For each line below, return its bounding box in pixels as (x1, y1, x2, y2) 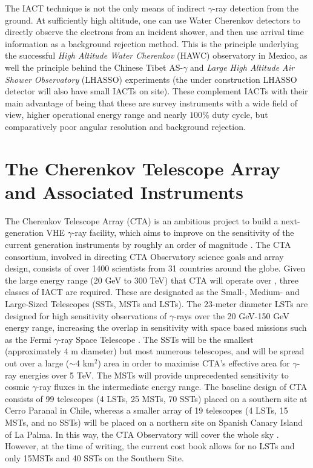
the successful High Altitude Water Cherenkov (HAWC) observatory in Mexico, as (5, 49, 308, 62)
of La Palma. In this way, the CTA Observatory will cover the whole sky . (5, 427, 279, 440)
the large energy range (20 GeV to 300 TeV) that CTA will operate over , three (5, 273, 298, 286)
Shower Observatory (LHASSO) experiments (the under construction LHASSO (5, 73, 297, 85)
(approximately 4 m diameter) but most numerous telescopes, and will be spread (5, 345, 305, 357)
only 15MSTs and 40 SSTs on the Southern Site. (5, 451, 184, 464)
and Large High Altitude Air (190, 60, 295, 73)
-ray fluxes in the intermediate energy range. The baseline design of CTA (36, 380, 308, 393)
